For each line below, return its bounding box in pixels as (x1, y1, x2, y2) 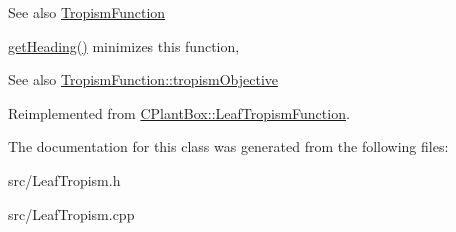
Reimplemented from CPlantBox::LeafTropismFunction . (8, 102, 350, 123)
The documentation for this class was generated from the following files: (8, 136, 449, 157)
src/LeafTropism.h (8, 169, 121, 190)
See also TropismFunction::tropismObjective (8, 69, 279, 90)
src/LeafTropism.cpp (8, 203, 135, 224)
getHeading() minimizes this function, (8, 35, 240, 56)
